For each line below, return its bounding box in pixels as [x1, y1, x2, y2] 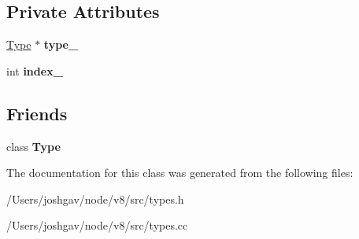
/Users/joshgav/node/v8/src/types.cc [6, 217, 188, 233]
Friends [6, 101, 68, 125]
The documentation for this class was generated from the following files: [6, 164, 353, 181]
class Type [6, 138, 61, 154]
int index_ [6, 62, 63, 79]
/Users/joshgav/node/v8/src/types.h [6, 190, 184, 207]
